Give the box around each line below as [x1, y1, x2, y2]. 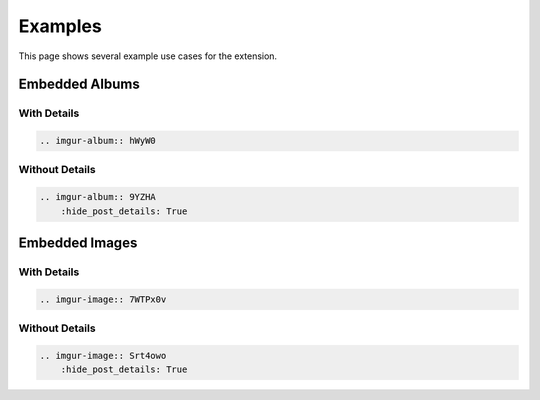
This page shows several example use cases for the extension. [18, 50, 278, 62]
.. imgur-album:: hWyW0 [39, 135, 157, 147]
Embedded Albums [18, 76, 140, 93]
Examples [18, 15, 102, 37]
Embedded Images [18, 235, 138, 252]
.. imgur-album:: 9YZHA [39, 191, 157, 203]
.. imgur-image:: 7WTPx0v [39, 293, 167, 305]
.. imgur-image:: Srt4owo [39, 350, 167, 361]
